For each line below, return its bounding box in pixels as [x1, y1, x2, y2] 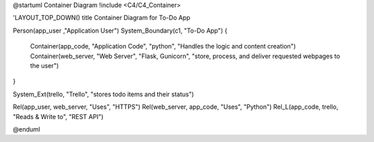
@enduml [12, 125, 41, 133]
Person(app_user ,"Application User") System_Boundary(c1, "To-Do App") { [12, 26, 228, 35]
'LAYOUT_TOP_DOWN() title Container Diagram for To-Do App [12, 14, 190, 22]
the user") [30, 61, 59, 69]
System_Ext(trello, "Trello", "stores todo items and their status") [12, 90, 194, 98]
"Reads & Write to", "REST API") [12, 112, 104, 121]
